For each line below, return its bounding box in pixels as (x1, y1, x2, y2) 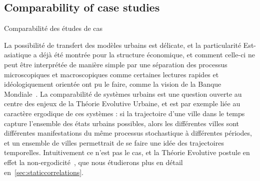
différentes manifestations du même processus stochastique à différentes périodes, (4, 128, 252, 138)
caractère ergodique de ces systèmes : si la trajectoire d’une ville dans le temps (4, 108, 245, 118)
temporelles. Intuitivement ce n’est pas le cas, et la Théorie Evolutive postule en (4, 147, 250, 158)
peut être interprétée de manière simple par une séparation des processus (4, 59, 227, 69)
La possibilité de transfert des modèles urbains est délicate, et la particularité (4, 39, 241, 50)
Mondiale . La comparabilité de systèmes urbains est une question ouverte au (4, 88, 242, 99)
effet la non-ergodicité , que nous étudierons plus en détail (4, 157, 183, 167)
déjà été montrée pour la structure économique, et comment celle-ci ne (39, 49, 255, 60)
